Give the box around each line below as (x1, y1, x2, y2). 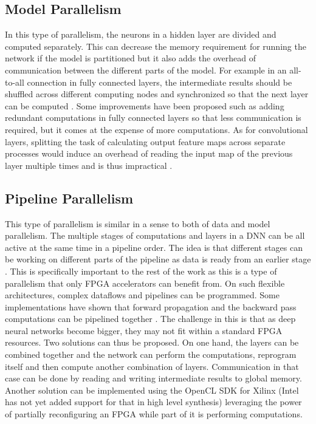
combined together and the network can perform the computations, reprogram (5, 348, 297, 361)
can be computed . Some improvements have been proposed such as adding (5, 99, 284, 112)
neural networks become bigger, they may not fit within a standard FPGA (5, 324, 283, 337)
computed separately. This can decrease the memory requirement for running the (5, 39, 306, 52)
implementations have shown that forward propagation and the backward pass (5, 300, 297, 313)
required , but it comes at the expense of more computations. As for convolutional (5, 123, 308, 135)
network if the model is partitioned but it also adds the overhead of (5, 52, 256, 64)
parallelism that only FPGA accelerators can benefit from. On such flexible (5, 276, 285, 289)
